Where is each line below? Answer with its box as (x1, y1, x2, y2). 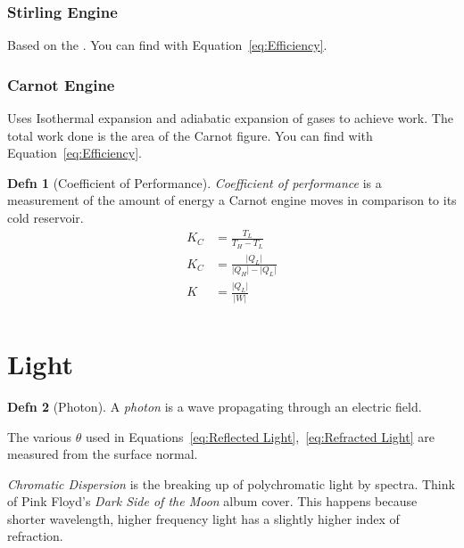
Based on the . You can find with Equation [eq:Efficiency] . (7, 36, 327, 54)
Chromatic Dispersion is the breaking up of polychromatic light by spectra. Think (7, 474, 455, 493)
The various (7, 427, 72, 446)
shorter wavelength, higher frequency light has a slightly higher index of (7, 509, 400, 528)
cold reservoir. (7, 209, 84, 226)
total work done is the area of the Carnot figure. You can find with (7, 126, 373, 144)
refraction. (7, 527, 63, 545)
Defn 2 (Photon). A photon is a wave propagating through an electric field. (7, 397, 422, 415)
